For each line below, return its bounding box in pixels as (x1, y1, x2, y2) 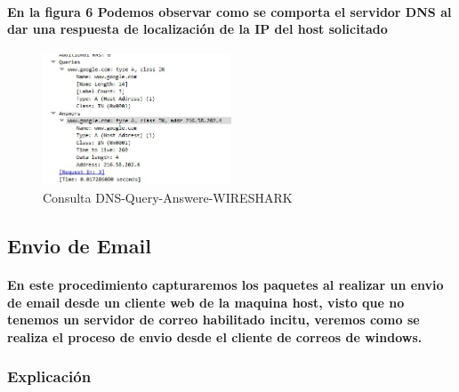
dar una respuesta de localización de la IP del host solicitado (7, 20, 388, 38)
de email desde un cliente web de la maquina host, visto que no (7, 292, 405, 311)
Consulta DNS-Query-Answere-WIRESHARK (43, 188, 293, 206)
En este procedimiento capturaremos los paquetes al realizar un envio (7, 275, 444, 293)
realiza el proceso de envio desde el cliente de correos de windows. (7, 327, 423, 346)
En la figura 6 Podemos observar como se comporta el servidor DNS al (7, 2, 452, 20)
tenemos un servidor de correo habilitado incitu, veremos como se (7, 310, 420, 329)
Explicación (7, 365, 92, 388)
